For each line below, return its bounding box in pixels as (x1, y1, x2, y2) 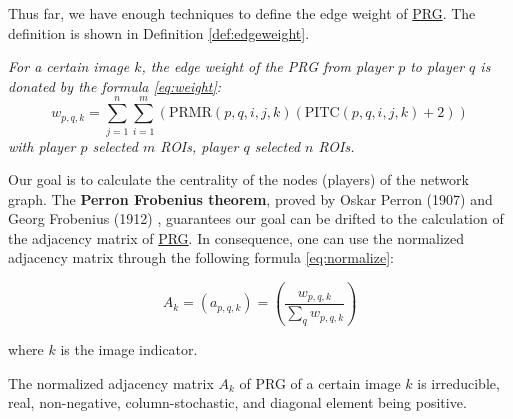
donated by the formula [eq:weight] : (8, 75, 222, 96)
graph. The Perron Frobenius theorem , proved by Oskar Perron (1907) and (8, 188, 493, 209)
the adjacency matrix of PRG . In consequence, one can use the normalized (8, 227, 465, 248)
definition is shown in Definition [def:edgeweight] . (8, 22, 310, 43)
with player (8, 135, 76, 156)
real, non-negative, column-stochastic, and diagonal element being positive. (8, 392, 467, 413)
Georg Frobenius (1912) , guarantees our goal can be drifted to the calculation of (8, 208, 504, 229)
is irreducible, (417, 372, 500, 393)
